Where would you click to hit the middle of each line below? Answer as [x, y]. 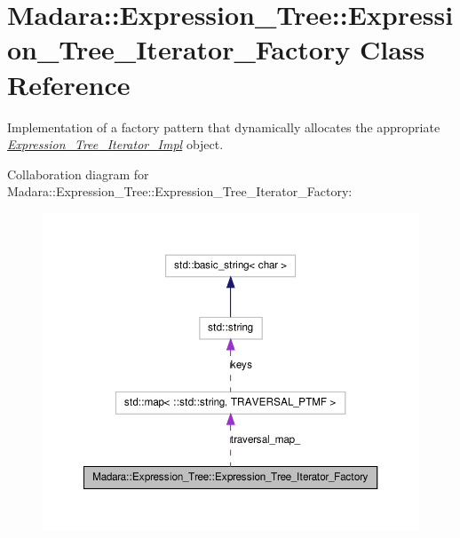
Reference [69, 84]
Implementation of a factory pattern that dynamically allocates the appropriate [224, 127]
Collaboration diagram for [78, 174]
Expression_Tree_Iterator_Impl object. [115, 144]
